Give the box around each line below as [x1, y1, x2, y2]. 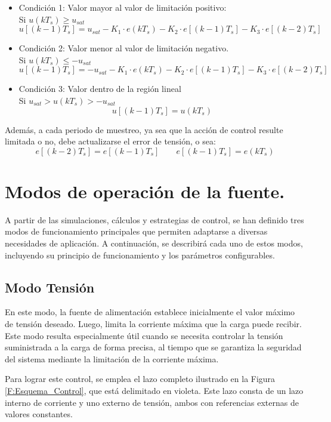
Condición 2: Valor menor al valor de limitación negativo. [18, 42, 229, 54]
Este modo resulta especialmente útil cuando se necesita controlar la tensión [5, 329, 283, 341]
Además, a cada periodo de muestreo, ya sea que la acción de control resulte [5, 123, 283, 135]
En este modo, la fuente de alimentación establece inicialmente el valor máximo [5, 306, 295, 318]
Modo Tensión [5, 278, 95, 296]
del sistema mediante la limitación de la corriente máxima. [5, 352, 219, 365]
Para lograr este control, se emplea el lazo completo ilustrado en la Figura [5, 372, 276, 385]
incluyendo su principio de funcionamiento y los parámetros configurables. [5, 248, 275, 261]
